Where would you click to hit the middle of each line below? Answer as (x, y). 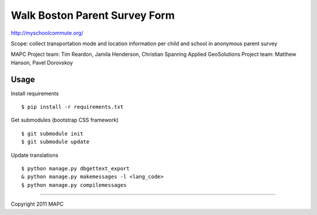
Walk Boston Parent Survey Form (93, 15)
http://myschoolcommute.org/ (47, 33)
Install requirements (35, 93)
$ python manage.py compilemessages (74, 185)
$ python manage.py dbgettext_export (76, 168)
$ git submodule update (55, 142)
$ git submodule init (52, 133)
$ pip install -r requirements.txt (72, 107)
